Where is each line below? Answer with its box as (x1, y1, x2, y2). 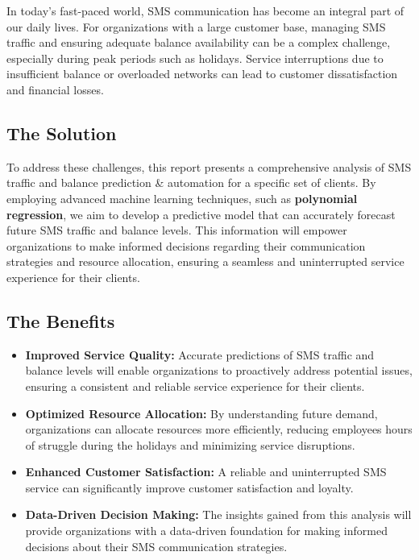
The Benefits (6, 308, 115, 333)
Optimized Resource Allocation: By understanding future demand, (25, 404, 378, 421)
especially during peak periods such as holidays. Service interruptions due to (6, 49, 384, 66)
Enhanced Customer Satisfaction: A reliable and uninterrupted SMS (25, 463, 387, 480)
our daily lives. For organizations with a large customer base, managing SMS (6, 18, 386, 35)
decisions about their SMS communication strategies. (25, 537, 288, 554)
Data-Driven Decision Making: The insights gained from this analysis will (25, 506, 412, 523)
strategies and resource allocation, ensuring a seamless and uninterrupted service (6, 253, 404, 270)
